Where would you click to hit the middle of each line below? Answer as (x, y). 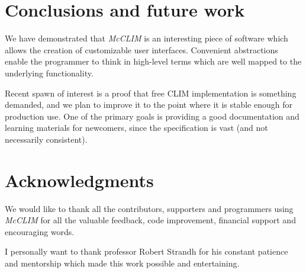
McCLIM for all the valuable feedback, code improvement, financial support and (150, 220)
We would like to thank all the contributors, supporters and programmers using (149, 208)
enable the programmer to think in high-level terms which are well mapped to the (153, 61)
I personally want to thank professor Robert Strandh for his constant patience (146, 251)
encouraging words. (40, 231)
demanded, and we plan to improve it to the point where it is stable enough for (149, 105)
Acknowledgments (79, 180)
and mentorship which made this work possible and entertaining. (122, 263)
